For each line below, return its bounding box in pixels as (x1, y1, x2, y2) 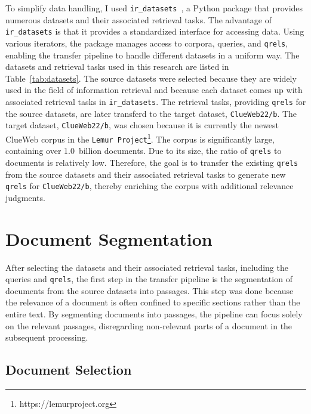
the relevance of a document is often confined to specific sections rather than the (5, 296, 300, 308)
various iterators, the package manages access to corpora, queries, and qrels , (5, 36, 288, 49)
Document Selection (5, 360, 132, 379)
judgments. (5, 191, 45, 203)
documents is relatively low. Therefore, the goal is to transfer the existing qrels (5, 156, 298, 168)
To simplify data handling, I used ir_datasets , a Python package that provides (5, 2, 303, 14)
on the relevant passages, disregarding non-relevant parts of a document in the (5, 319, 292, 332)
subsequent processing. (5, 331, 88, 344)
